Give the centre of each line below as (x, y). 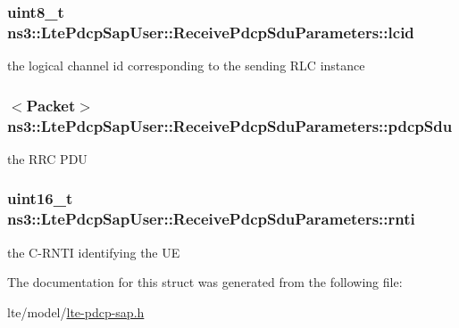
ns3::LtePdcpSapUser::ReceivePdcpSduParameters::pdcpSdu (230, 125)
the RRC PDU (47, 158)
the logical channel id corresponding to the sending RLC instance (186, 66)
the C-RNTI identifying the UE (94, 252)
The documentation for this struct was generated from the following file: (205, 282)
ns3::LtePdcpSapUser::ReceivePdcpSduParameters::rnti (211, 219)
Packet (51, 105)
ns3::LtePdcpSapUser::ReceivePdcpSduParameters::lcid (211, 32)
